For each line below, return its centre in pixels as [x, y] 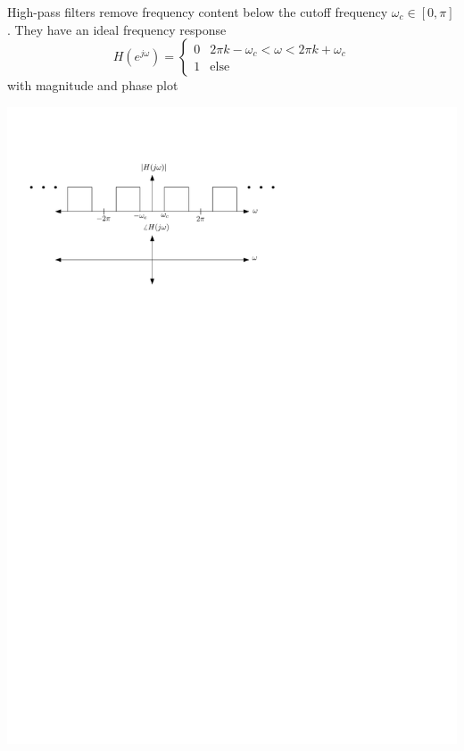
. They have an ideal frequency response [117, 29]
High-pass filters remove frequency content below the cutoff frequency [198, 12]
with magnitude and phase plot [93, 85]
